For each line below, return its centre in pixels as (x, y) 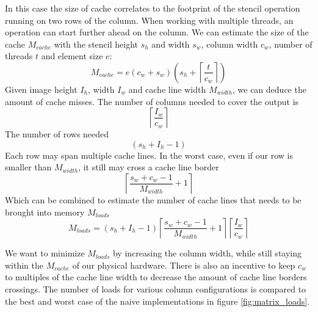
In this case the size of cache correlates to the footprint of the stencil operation (153, 8)
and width (171, 44)
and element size (72, 56)
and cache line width (167, 89)
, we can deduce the (269, 89)
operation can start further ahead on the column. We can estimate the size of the (157, 32)
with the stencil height (96, 44)
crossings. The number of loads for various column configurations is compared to (156, 288)
